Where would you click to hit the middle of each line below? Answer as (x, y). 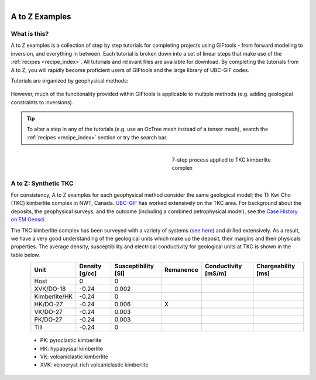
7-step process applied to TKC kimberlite (221, 160)
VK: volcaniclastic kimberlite (74, 357)
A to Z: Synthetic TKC (42, 183)
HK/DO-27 (49, 304)
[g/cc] (88, 273)
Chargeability (276, 266)
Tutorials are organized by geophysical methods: (70, 81)
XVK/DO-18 (50, 289)
